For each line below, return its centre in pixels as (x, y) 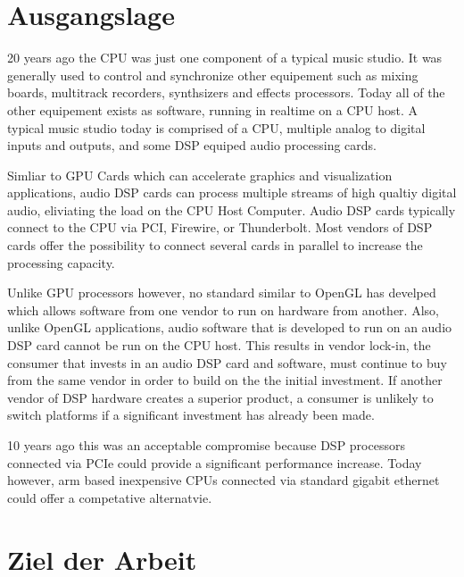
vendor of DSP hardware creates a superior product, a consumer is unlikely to (220, 397)
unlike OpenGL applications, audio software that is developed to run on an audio (230, 327)
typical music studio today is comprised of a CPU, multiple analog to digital (216, 127)
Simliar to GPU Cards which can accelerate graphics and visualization (200, 175)
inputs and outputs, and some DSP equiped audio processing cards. (192, 145)
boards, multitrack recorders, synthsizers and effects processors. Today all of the (226, 92)
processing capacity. (61, 262)
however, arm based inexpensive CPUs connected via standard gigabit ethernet (224, 480)
